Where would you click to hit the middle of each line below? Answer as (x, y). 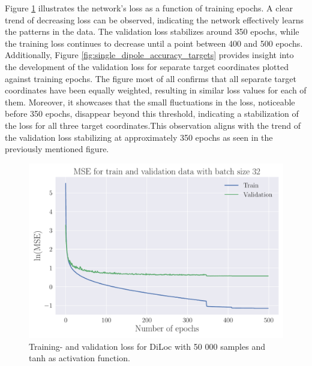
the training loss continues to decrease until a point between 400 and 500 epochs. (154, 43)
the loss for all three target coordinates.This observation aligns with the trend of (153, 125)
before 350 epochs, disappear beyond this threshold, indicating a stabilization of (152, 114)
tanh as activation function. (79, 358)
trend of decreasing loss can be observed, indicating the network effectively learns (154, 19)
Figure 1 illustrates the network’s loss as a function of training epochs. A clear (149, 8)
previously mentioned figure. (57, 149)
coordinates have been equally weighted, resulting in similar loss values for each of (156, 90)
